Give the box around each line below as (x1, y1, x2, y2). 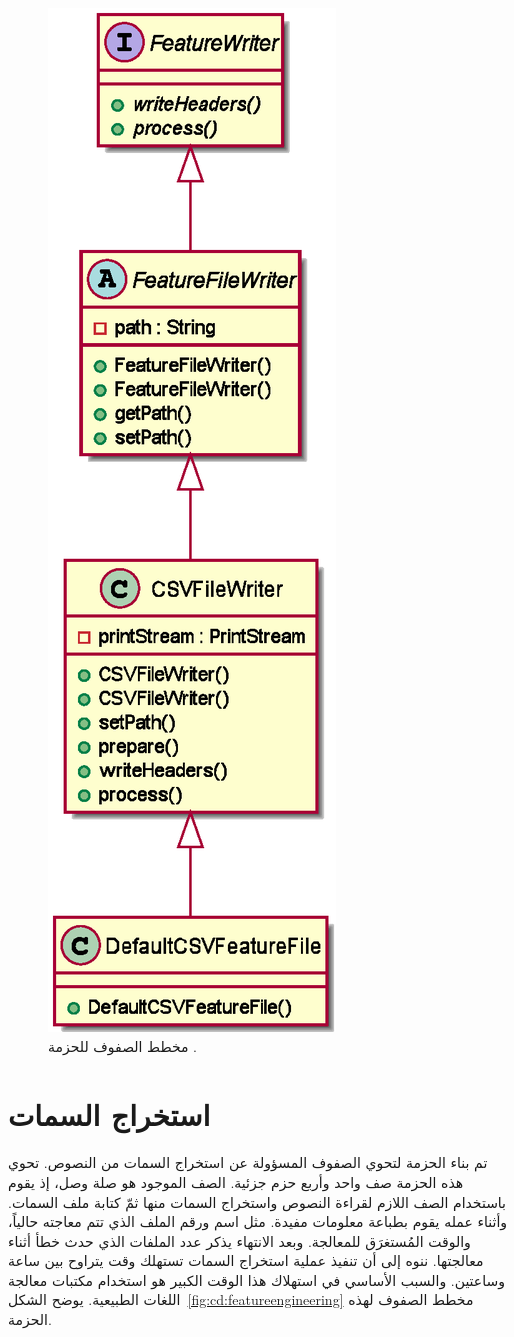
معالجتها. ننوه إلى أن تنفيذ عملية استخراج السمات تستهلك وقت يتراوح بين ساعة (8, 1250, 484, 1271)
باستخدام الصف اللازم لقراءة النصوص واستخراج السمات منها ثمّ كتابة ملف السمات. (8, 1191, 507, 1212)
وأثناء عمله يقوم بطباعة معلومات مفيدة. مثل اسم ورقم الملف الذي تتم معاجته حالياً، (8, 1211, 508, 1232)
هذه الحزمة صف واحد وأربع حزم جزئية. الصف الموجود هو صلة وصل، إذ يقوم (8, 1171, 464, 1192)
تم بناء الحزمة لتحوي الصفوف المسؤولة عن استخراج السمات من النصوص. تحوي (8, 1152, 488, 1173)
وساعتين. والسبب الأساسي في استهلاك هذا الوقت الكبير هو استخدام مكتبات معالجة (8, 1269, 505, 1290)
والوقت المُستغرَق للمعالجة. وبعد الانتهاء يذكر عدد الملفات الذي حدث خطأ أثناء (8, 1230, 471, 1251)
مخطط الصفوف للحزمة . (48, 1035, 197, 1056)
